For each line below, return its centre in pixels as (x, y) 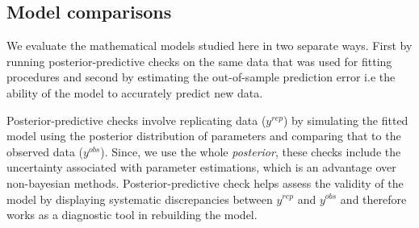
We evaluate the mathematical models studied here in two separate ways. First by (209, 46)
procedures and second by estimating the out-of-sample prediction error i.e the (201, 77)
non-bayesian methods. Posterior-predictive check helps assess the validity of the (205, 182)
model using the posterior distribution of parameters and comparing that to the (204, 136)
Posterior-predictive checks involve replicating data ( (136, 120)
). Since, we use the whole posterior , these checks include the (251, 151)
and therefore (373, 199)
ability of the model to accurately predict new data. (135, 92)
